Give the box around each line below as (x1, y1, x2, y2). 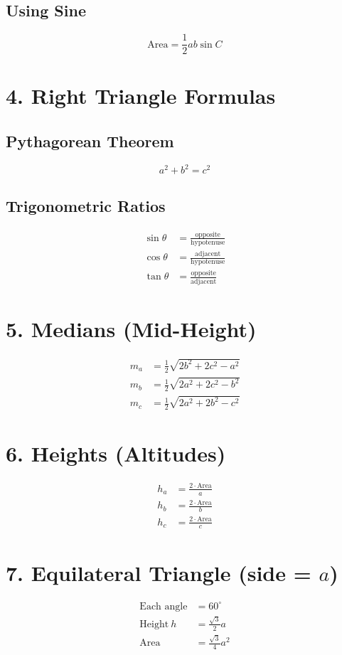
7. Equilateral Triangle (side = (6, 558, 311, 587)
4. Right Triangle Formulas (6, 81, 276, 110)
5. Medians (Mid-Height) (6, 314, 257, 343)
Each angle (139, 601, 188, 612)
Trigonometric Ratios (6, 194, 166, 216)
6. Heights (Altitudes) (6, 439, 226, 468)
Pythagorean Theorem (6, 130, 174, 152)
